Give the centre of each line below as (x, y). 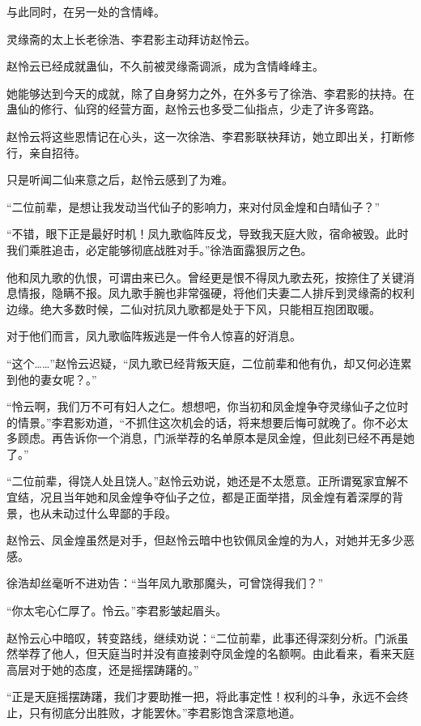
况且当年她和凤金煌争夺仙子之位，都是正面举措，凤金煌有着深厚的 (216, 497)
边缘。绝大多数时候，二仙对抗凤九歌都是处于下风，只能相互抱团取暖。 (193, 308)
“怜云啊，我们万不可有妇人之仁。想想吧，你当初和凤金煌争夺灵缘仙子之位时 (208, 406)
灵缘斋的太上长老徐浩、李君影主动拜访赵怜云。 (131, 38)
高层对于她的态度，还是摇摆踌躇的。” (103, 669)
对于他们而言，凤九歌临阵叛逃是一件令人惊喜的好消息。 (154, 336)
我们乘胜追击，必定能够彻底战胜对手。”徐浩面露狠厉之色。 (159, 249)
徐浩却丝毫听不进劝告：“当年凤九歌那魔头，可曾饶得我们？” (165, 583)
